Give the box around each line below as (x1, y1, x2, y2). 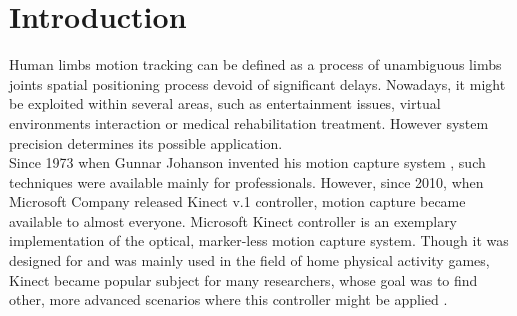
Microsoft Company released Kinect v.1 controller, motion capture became (9, 191, 466, 212)
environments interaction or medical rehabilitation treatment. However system (9, 112, 489, 133)
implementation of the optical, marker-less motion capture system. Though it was (9, 230, 509, 251)
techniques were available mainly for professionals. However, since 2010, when (9, 171, 484, 192)
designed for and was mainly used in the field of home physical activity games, (9, 250, 490, 271)
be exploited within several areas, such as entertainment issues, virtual (9, 93, 441, 114)
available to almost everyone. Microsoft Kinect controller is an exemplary (9, 210, 458, 231)
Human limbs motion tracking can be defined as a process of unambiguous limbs (9, 54, 502, 75)
